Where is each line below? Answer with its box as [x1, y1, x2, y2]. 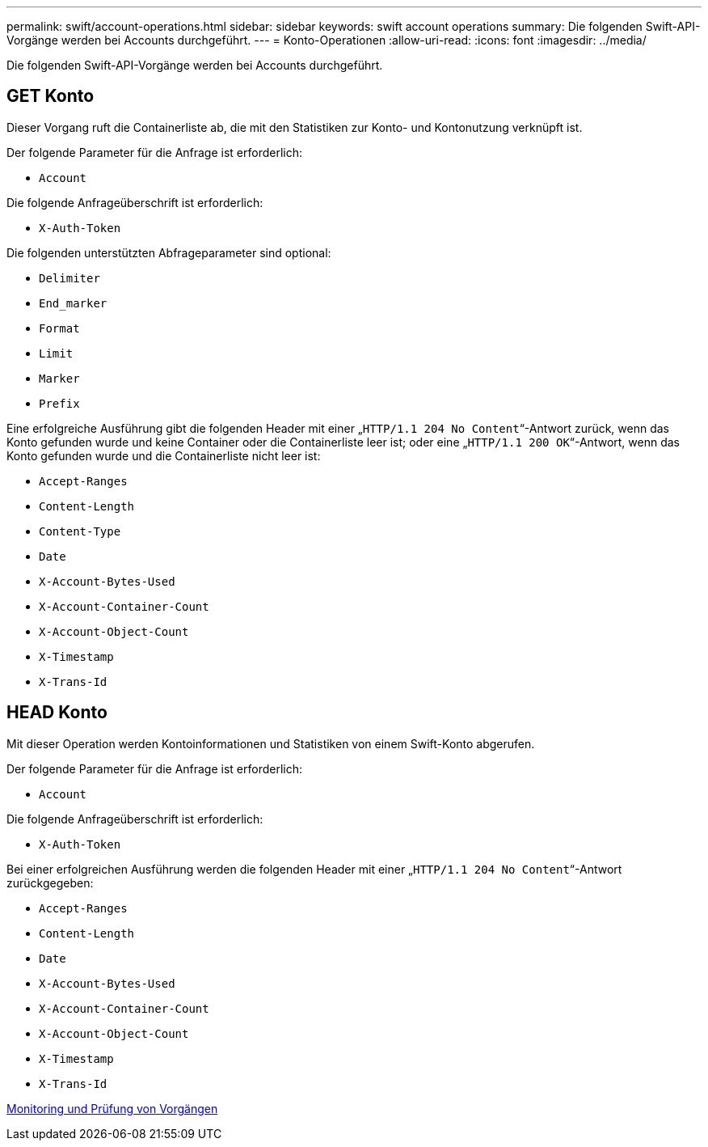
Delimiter [39, 271, 100, 285]
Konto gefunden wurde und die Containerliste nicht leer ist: [6, 448, 321, 463]
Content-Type [39, 524, 121, 538]
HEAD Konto [6, 702, 107, 723]
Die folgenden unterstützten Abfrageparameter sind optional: [6, 245, 331, 260]
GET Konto [6, 86, 95, 107]
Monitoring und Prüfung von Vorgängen [6, 1101, 218, 1115]
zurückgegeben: [6, 875, 94, 890]
